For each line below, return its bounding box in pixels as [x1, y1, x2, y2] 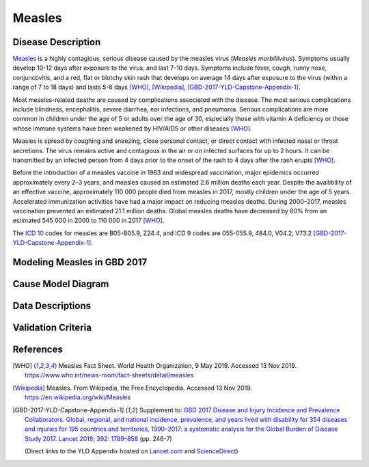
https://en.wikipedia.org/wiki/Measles [25, 393, 131, 401]
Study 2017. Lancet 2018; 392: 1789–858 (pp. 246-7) [25, 434, 172, 442]
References [12, 343, 63, 355]
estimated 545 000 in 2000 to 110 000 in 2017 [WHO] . [12, 216, 165, 225]
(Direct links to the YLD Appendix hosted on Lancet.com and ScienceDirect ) [25, 447, 238, 455]
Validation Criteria [12, 321, 92, 333]
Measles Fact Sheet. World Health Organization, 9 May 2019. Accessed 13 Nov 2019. [58, 362, 297, 370]
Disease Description [12, 36, 101, 48]
